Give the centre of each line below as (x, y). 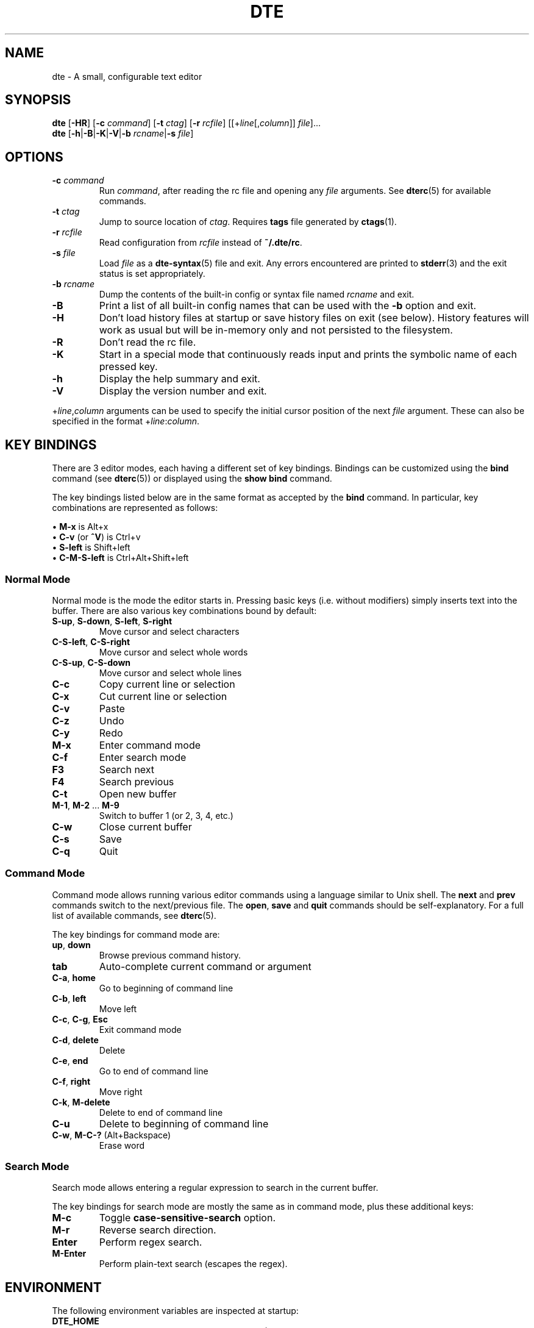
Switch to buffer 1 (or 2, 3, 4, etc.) (166, 815)
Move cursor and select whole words (173, 652)
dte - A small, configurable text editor (127, 76)
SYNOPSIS (38, 100)
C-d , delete (75, 1040)
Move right (121, 1091)
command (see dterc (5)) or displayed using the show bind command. (192, 479)
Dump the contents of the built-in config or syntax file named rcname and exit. (257, 295)
